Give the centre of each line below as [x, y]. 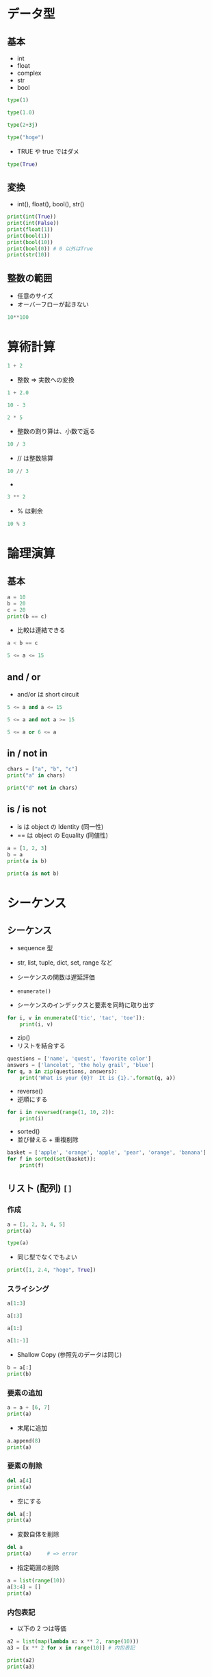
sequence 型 [35, 948]
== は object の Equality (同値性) [62, 835]
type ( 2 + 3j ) [23, 125]
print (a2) [21, 1660]
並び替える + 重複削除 [48, 1139]
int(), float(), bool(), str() [51, 204]
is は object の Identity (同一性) [60, 826]
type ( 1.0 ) [21, 112]
